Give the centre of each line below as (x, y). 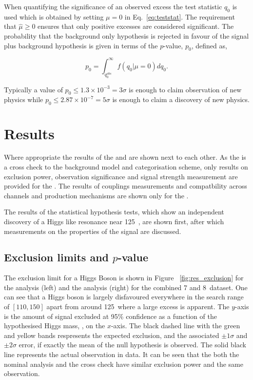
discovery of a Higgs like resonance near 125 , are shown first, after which (114, 221)
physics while (24, 99)
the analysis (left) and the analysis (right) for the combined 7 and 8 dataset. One (126, 287)
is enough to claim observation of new (185, 89)
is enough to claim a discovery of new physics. (181, 99)
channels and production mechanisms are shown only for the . (96, 195)
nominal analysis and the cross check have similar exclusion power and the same (124, 364)
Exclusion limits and (56, 257)
